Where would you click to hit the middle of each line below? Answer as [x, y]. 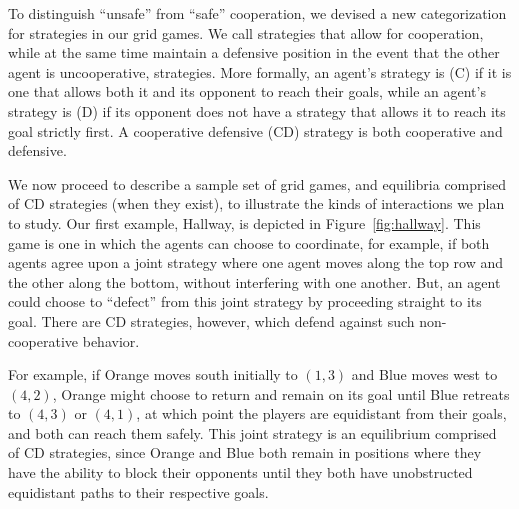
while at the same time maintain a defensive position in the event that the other [254, 52]
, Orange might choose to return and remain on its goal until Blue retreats [281, 393]
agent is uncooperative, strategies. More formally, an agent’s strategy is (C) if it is [260, 71]
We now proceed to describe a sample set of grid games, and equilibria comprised [257, 183]
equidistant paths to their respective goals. [138, 491]
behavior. [111, 340]
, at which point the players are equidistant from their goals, [321, 413]
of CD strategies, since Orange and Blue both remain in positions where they [245, 452]
